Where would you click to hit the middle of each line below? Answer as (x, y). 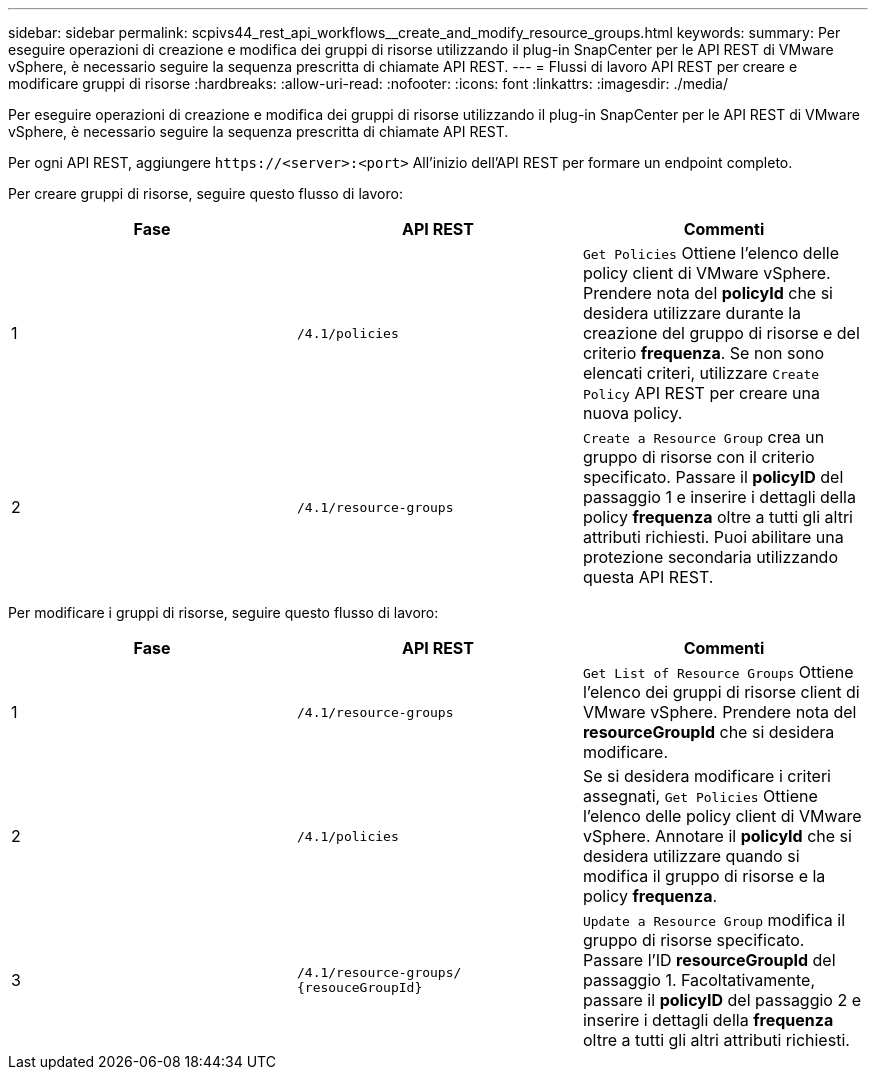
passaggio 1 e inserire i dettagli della (719, 497)
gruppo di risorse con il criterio (698, 457)
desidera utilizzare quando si (691, 856)
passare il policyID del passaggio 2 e (722, 1000)
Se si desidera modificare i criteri (706, 776)
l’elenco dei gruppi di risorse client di (721, 692)
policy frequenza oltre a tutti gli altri (717, 517)
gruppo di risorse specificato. (693, 940)
